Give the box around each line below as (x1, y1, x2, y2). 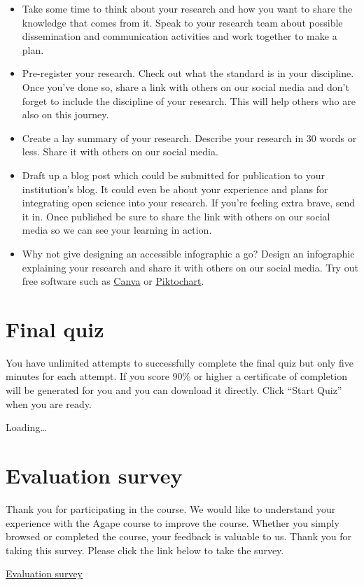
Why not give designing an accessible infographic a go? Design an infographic (22, 246, 355, 260)
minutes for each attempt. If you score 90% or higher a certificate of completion (6, 369, 347, 383)
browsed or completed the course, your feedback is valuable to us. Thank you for (6, 529, 351, 544)
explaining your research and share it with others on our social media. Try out (22, 260, 358, 274)
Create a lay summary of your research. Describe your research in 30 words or (22, 130, 357, 145)
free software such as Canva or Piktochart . (22, 274, 204, 288)
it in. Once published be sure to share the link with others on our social (22, 209, 330, 223)
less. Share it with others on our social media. (22, 144, 218, 159)
